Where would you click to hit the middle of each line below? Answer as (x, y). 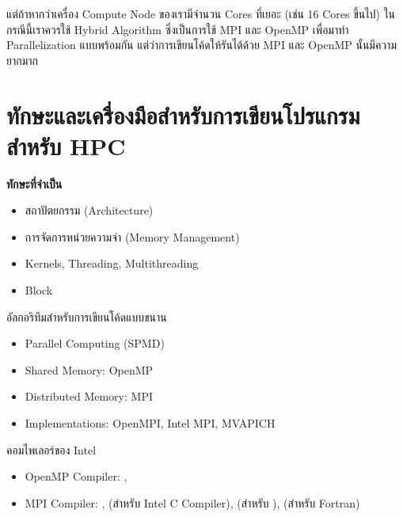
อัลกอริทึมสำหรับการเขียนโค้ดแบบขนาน (87, 316)
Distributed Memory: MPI (89, 396)
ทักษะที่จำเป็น (34, 183)
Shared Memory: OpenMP (89, 369)
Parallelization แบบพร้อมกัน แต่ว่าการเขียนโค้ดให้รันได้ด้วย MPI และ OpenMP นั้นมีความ (201, 45)
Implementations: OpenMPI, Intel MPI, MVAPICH (150, 423)
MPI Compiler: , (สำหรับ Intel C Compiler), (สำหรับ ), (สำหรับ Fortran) (192, 502)
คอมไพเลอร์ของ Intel (51, 449)
